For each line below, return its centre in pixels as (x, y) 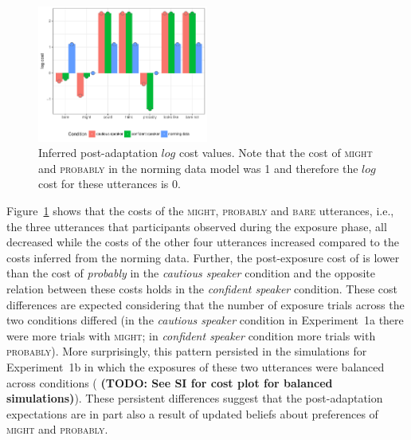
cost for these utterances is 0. (110, 184)
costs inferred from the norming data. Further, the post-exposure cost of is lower (203, 257)
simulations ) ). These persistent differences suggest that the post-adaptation (195, 398)
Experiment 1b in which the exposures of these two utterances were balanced (196, 366)
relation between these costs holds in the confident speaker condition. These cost (202, 288)
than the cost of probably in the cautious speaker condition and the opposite (191, 273)
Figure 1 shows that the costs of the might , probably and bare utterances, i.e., (200, 211)
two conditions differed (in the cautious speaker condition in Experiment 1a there (205, 320)
